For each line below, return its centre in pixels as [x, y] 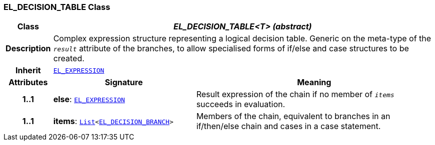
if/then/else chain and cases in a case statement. [288, 126]
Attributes [28, 82]
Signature [124, 82]
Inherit [28, 71]
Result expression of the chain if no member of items [295, 94]
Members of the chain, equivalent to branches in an [293, 116]
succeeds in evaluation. [241, 104]
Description [28, 49]
